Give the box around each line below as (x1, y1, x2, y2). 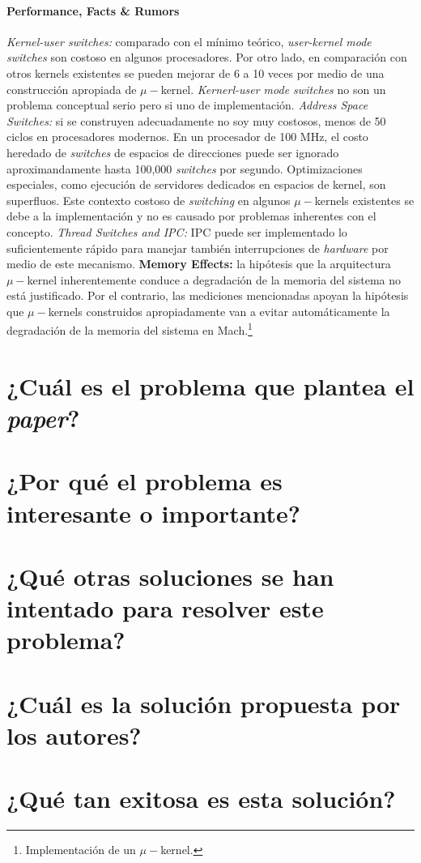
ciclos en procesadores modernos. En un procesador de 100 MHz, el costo (6, 128, 368, 145)
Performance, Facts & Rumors (6, 2, 180, 19)
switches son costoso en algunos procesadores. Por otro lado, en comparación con (6, 49, 407, 66)
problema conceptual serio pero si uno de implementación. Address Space (6, 96, 368, 113)
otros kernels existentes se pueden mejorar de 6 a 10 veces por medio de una (6, 64, 385, 81)
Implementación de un (25, 841, 136, 858)
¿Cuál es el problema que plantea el (6, 369, 415, 402)
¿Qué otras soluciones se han (6, 560, 334, 593)
